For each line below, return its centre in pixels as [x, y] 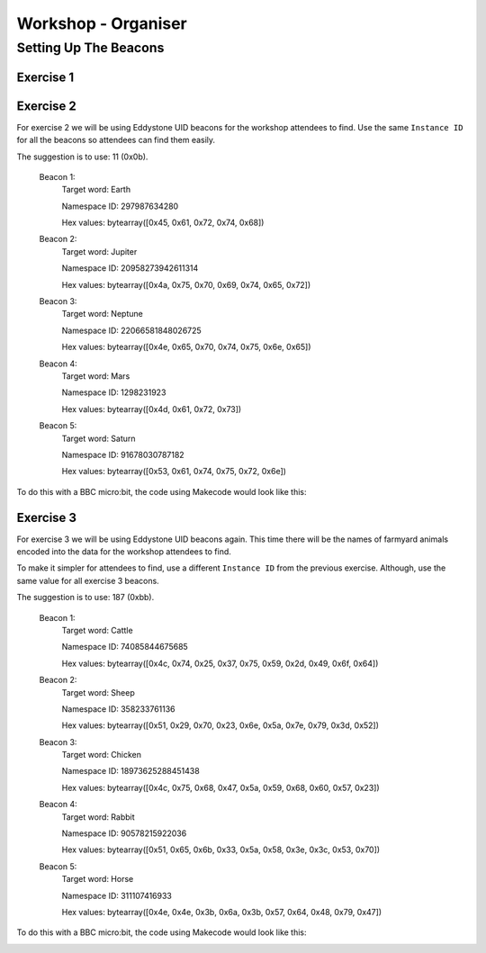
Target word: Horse [98, 879]
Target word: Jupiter [99, 251]
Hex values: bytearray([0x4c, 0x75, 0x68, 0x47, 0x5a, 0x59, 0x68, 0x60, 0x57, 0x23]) [220, 787]
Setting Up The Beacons [90, 48]
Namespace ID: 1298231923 [114, 392]
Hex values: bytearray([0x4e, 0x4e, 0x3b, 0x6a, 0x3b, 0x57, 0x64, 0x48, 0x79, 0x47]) [222, 912]
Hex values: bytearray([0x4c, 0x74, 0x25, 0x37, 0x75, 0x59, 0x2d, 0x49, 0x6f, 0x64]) [220, 663]
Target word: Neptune [102, 314]
